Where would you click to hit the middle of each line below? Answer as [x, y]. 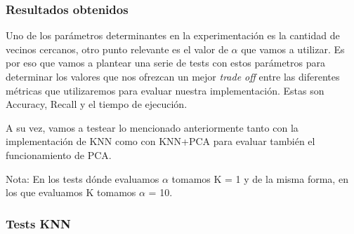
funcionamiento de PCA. [59, 154]
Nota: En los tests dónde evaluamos [83, 178]
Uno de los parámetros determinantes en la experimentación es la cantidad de [173, 35]
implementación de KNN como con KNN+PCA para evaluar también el [160, 141]
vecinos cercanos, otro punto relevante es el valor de [117, 49]
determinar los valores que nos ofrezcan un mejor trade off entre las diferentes [173, 76]
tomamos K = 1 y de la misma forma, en [260, 178]
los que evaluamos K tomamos [71, 192]
